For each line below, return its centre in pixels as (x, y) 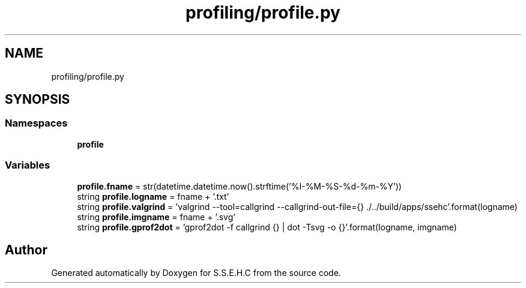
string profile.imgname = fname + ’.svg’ (156, 217)
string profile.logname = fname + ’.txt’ (153, 196)
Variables (28, 165)
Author (26, 250)
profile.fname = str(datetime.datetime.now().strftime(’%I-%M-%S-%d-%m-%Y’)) (239, 186)
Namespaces (36, 123)
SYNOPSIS (38, 100)
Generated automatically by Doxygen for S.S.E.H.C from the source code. (196, 273)
